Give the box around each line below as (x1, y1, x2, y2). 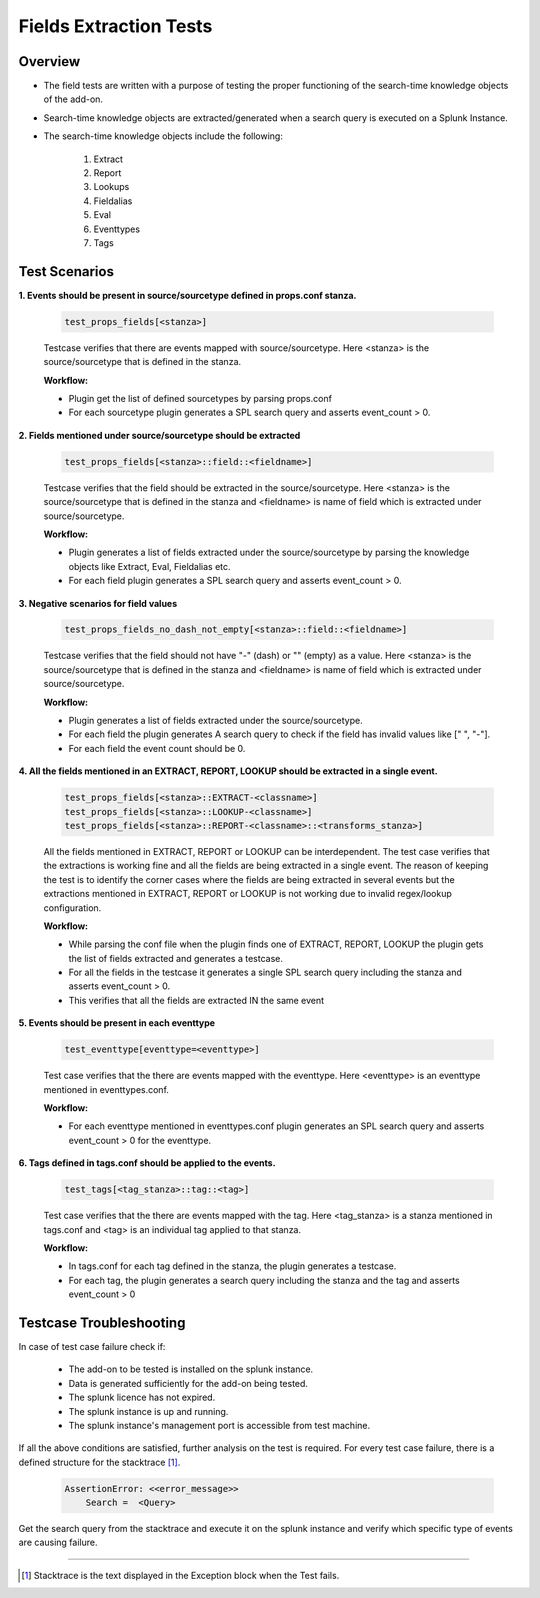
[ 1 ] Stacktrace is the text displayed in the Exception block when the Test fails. (21, 1569, 340, 1581)
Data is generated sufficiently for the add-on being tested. (68, 1377, 309, 1389)
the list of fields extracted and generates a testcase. (68, 952, 284, 964)
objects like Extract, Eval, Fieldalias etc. (68, 560, 231, 572)
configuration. (43, 901, 102, 914)
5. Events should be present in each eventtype (18, 1017, 215, 1029)
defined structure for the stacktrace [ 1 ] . (18, 1456, 181, 1468)
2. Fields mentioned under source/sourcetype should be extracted (18, 429, 301, 441)
